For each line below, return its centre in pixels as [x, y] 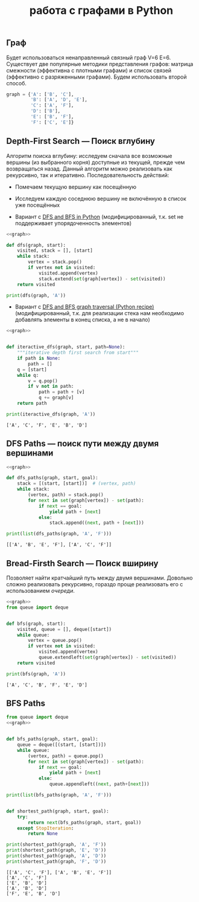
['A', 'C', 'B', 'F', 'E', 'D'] [47, 685]
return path [32, 404]
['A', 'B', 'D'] [27, 888]
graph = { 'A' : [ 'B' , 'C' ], [40, 94]
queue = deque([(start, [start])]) [62, 745]
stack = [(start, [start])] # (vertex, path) [77, 484]
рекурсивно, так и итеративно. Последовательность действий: [88, 175]
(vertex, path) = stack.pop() [66, 495]
